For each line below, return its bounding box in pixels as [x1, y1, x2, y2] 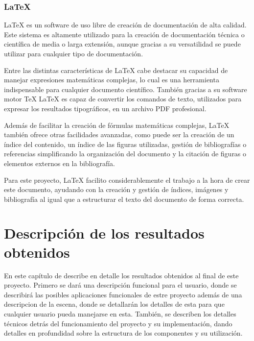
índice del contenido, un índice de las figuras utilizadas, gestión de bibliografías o [4, 139, 247, 149]
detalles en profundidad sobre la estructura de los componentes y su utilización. [4, 328, 243, 338]
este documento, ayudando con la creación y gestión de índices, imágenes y [4, 184, 229, 195]
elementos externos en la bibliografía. [4, 158, 115, 168]
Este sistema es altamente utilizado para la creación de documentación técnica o [4, 29, 245, 39]
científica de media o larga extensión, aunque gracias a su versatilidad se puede [4, 39, 241, 49]
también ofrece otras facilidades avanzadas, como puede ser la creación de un [4, 129, 234, 140]
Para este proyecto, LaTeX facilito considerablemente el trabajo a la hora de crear [4, 174, 250, 185]
